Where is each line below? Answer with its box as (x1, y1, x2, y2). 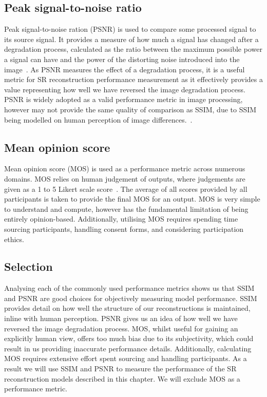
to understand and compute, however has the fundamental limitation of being (4, 203, 249, 214)
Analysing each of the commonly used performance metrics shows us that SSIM (4, 283, 255, 293)
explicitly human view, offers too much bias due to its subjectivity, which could (4, 333, 254, 344)
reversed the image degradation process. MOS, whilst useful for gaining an (4, 323, 238, 333)
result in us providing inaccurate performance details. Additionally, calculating (4, 343, 252, 353)
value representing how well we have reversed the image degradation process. (4, 84, 245, 94)
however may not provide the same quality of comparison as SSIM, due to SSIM (4, 104, 257, 114)
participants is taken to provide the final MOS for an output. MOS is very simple (4, 193, 260, 204)
